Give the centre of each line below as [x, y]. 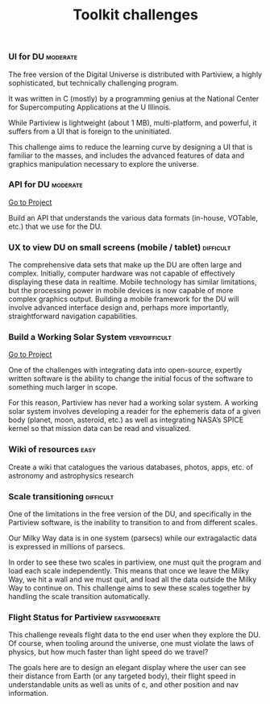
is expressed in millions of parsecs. [67, 547]
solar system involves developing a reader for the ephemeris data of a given [135, 412]
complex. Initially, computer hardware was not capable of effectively [122, 273]
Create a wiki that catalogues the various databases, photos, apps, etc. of [131, 467]
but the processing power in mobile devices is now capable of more [121, 291]
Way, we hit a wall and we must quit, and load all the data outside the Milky [133, 580]
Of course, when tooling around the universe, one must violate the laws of [131, 644]
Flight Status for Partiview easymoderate [85, 617]
